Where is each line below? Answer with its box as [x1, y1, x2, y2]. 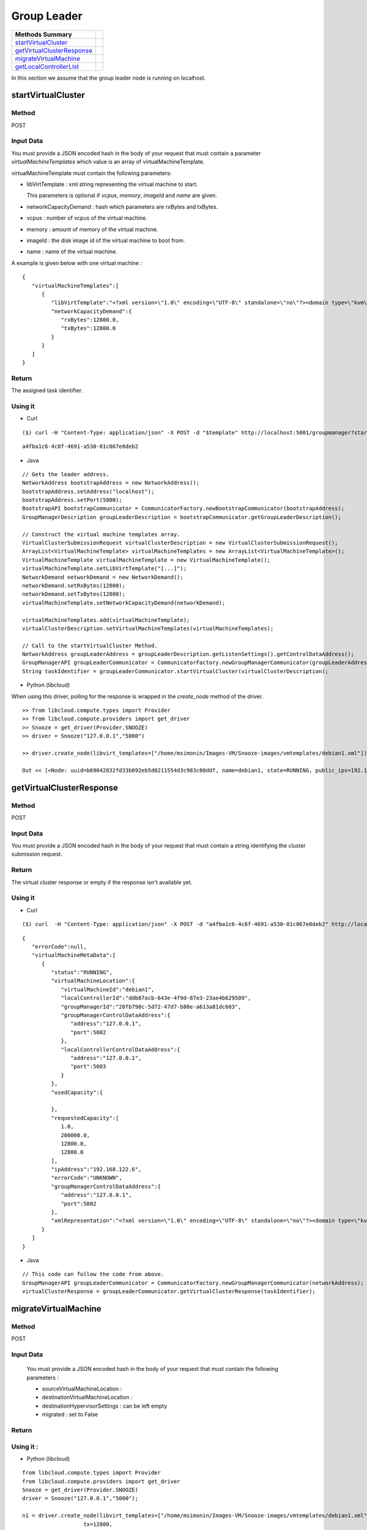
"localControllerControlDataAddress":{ [61, 1046, 180, 1053]
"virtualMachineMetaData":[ [31, 952, 116, 959]
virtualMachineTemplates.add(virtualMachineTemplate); [22, 616, 190, 624]
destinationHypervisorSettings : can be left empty [42, 1402, 168, 1409]
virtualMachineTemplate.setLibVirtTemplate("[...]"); [22, 565, 187, 572]
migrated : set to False [42, 1411, 98, 1418]
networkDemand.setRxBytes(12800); [22, 582, 125, 589]
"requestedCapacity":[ [51, 1114, 119, 1121]
